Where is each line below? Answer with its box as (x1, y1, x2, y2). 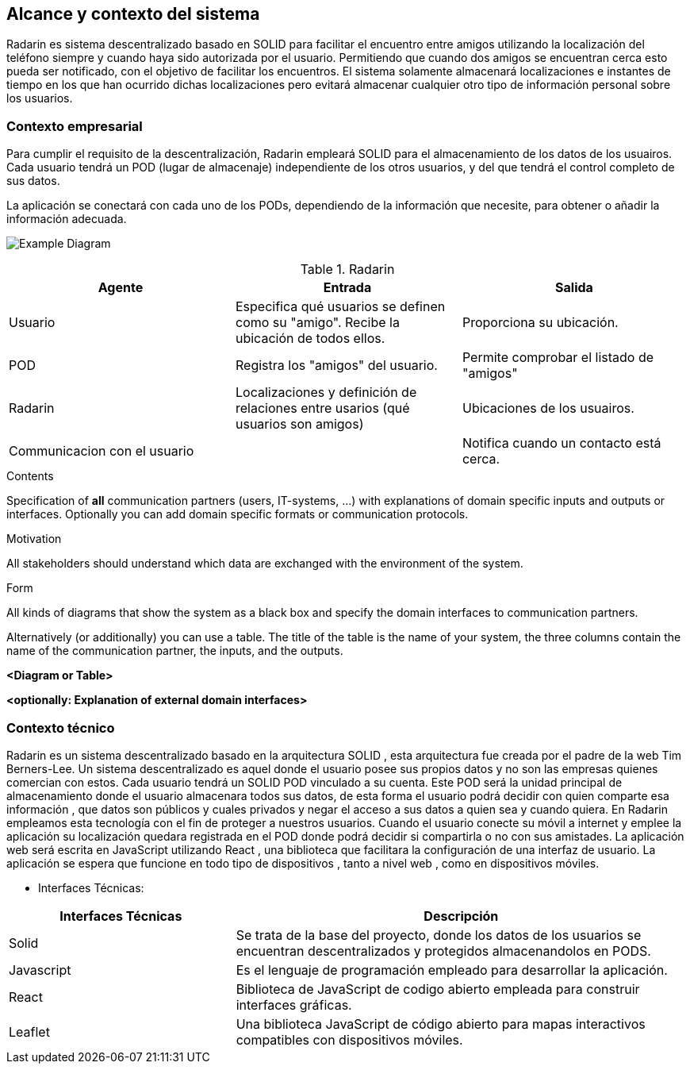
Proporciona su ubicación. (462, 314, 619, 331)
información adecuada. (6, 212, 127, 226)
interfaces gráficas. (236, 996, 352, 1013)
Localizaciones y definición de (235, 384, 417, 401)
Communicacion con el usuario (9, 443, 194, 460)
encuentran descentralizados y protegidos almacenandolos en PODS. (236, 942, 651, 959)
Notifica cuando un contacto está (462, 435, 661, 452)
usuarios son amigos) (235, 416, 364, 433)
